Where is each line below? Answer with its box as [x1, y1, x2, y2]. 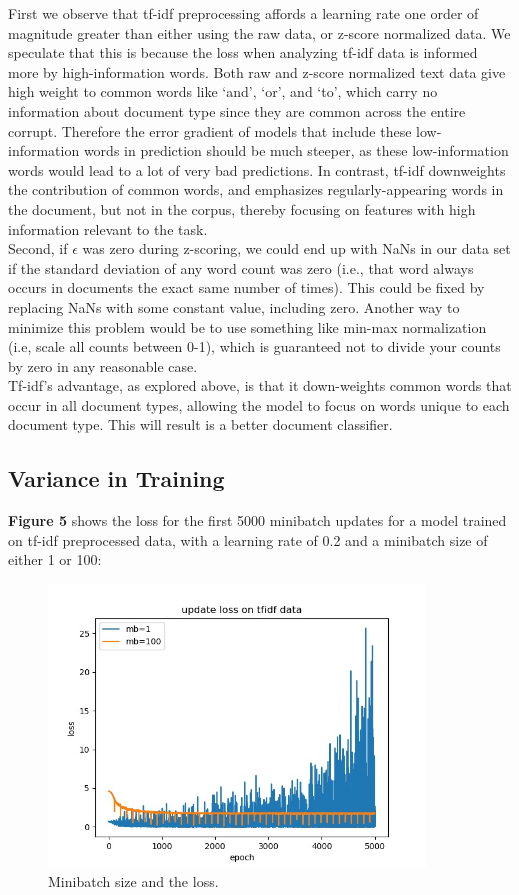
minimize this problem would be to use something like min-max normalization [8, 316, 487, 337]
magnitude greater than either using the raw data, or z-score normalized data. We [8, 22, 511, 43]
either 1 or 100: [8, 549, 102, 570]
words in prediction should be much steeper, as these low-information [83, 140, 509, 161]
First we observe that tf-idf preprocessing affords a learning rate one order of [8, 3, 479, 23]
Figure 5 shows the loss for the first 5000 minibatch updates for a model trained [8, 510, 507, 531]
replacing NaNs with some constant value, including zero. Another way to [8, 296, 460, 317]
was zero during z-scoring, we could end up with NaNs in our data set [82, 238, 511, 259]
